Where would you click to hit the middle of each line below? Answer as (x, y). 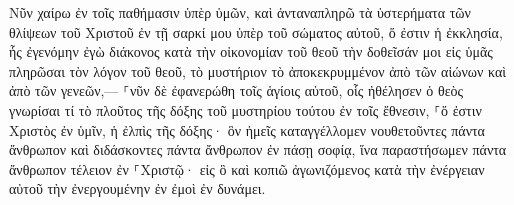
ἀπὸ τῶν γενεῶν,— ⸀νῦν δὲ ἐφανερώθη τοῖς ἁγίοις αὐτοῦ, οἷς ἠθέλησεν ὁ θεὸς (236, 90)
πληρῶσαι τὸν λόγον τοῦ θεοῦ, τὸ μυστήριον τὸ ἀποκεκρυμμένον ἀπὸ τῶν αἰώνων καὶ (258, 70)
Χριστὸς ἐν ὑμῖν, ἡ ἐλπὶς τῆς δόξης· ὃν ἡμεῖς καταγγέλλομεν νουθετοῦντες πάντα (247, 129)
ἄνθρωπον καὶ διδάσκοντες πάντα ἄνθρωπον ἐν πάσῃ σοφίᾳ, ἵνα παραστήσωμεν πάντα (258, 149)
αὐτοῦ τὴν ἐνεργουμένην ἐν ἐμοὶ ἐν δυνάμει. (137, 188)
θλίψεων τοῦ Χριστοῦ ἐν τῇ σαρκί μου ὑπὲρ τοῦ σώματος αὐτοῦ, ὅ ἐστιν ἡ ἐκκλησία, (256, 31)
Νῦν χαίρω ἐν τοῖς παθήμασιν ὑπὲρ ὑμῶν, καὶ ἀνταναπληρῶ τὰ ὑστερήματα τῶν (240, 12)
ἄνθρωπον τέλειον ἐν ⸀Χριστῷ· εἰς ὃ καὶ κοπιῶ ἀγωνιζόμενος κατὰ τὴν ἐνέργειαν (247, 168)
